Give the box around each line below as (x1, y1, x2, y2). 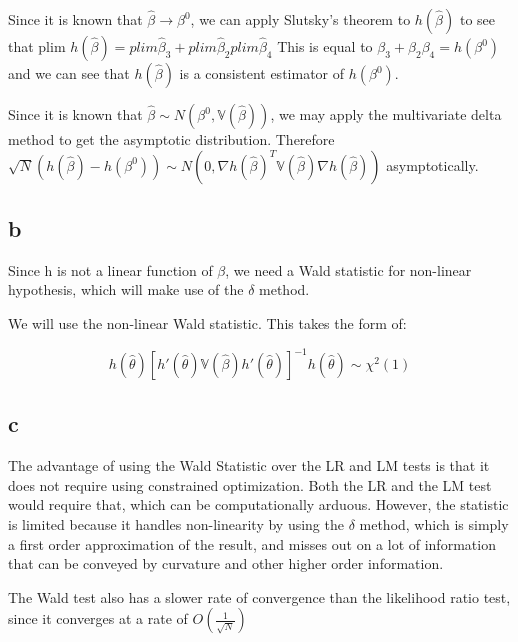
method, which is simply (359, 514, 509, 535)
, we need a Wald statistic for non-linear (225, 259, 472, 280)
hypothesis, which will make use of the (8, 279, 244, 300)
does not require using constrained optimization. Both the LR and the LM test (8, 474, 492, 495)
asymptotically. (386, 154, 479, 175)
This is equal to (277, 36, 373, 56)
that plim (8, 36, 66, 56)
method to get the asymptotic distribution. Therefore (8, 129, 335, 149)
